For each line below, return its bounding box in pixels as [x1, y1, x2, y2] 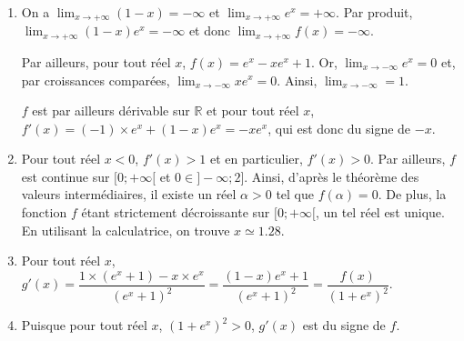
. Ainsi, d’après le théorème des [244, 166, 419, 186]
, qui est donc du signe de [267, 118, 411, 137]
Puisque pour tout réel [21, 316, 147, 335]
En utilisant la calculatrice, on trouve [21, 220, 230, 239]
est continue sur [21, 166, 110, 186]
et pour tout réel [207, 101, 299, 120]
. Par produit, [336, 3, 413, 21]
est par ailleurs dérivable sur [32, 101, 190, 120]
